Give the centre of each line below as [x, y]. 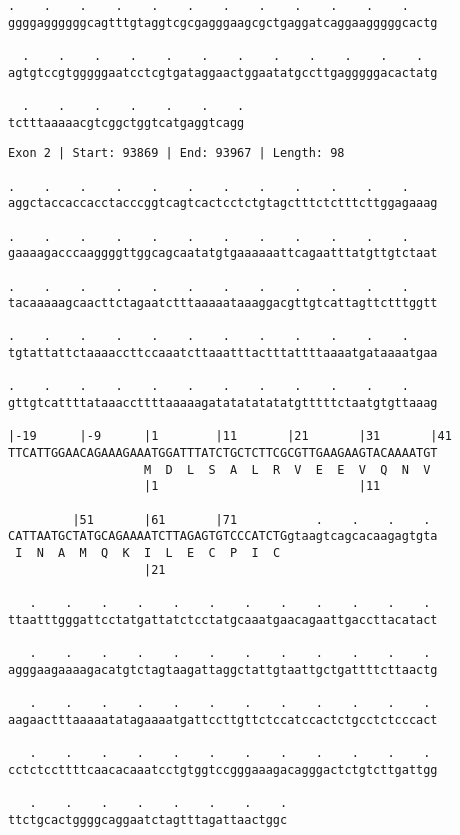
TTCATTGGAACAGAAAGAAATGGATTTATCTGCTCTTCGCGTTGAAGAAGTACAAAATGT [223, 453]
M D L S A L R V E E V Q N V [287, 469]
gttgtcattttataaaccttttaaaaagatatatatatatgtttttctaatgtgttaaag [223, 403]
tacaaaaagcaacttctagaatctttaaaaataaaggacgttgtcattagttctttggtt [223, 303]
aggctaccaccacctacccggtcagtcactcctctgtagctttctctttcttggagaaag [223, 203]
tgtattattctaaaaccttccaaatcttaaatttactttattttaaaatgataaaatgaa [223, 353]
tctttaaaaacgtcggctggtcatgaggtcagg [126, 122]
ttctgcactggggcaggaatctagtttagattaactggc [148, 819]
